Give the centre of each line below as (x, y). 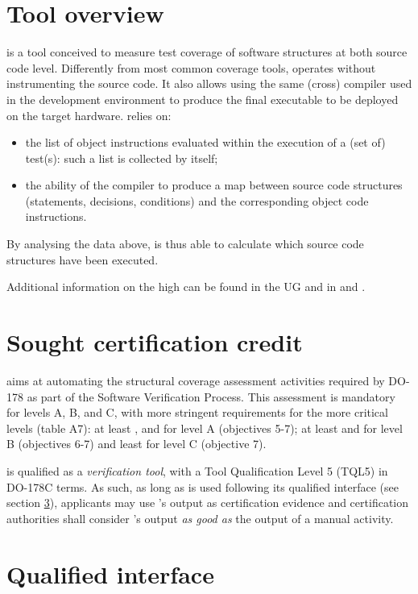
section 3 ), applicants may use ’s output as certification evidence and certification (208, 503)
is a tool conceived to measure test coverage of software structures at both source (207, 52)
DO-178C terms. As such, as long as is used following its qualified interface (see (203, 486)
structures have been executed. (83, 259)
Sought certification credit (155, 342)
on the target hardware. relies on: (89, 115)
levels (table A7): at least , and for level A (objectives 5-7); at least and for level (205, 428)
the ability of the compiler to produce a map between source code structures (214, 185)
